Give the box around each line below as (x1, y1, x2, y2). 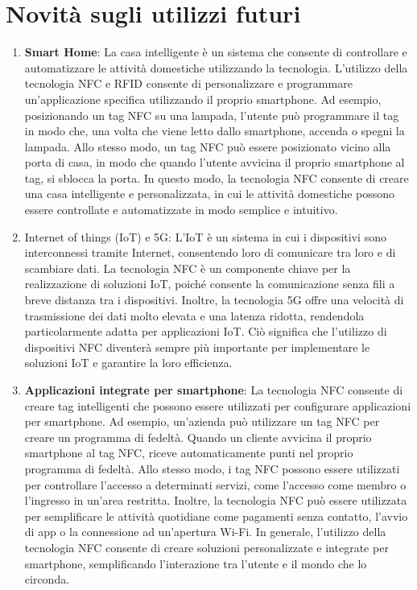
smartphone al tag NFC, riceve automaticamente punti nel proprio (24, 444, 353, 461)
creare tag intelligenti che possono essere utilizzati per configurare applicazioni (24, 397, 411, 414)
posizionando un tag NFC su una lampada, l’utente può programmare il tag (24, 106, 399, 123)
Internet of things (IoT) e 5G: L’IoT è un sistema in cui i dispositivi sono (24, 228, 386, 245)
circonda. (24, 571, 70, 588)
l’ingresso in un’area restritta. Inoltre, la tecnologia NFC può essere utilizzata (24, 492, 407, 509)
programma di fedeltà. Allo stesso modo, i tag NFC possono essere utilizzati (24, 460, 400, 477)
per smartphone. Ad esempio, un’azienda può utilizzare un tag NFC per (24, 413, 380, 430)
